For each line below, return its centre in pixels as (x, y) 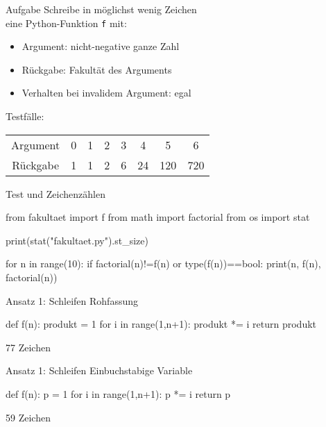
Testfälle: (25, 116)
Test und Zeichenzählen (55, 193)
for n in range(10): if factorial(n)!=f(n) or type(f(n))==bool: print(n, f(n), (163, 263)
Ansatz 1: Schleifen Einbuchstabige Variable (99, 370)
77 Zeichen (28, 347)
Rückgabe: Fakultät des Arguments (97, 69)
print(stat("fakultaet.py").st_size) (77, 240)
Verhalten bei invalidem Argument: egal (106, 93)
